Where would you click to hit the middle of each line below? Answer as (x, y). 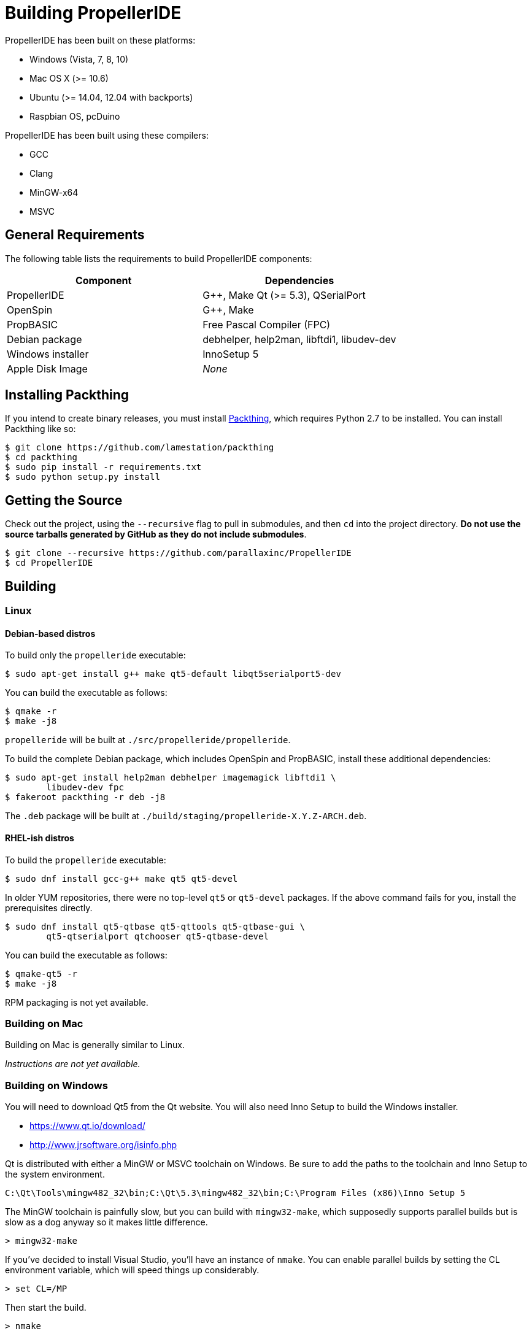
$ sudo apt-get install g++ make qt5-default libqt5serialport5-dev (173, 674)
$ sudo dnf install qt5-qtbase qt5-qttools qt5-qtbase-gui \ (155, 926)
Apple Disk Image (47, 368)
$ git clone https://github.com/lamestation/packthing (140, 448)
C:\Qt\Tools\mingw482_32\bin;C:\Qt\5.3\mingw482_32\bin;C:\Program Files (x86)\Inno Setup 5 (235, 1193)
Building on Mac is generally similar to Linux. (95, 1045)
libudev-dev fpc (85, 788)
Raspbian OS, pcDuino (75, 116)
